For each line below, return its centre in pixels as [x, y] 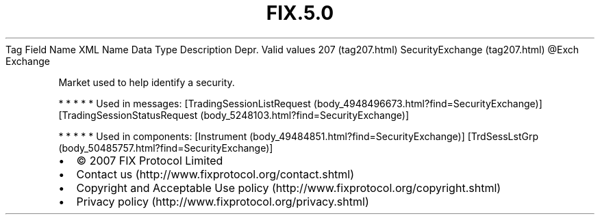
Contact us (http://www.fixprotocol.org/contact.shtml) [215, 174]
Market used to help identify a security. [147, 82]
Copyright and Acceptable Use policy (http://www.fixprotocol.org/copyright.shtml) [289, 188]
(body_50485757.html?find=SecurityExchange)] [166, 148]
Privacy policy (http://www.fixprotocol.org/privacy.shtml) [223, 201]
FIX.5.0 [300, 13]
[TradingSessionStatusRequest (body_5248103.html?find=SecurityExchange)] [234, 115]
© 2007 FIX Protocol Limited [150, 160]
